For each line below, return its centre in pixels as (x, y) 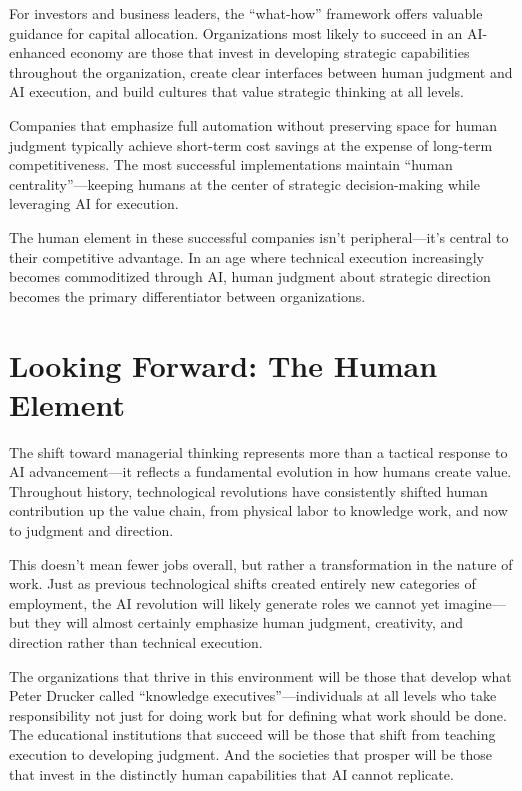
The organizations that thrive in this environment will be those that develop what (260, 675)
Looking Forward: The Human (223, 364)
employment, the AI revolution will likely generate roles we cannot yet (224, 602)
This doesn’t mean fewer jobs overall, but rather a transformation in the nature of (261, 563)
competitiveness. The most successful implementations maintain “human (231, 164)
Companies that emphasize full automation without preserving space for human (253, 124)
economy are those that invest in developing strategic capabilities (270, 52)
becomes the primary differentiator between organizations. (187, 295)
